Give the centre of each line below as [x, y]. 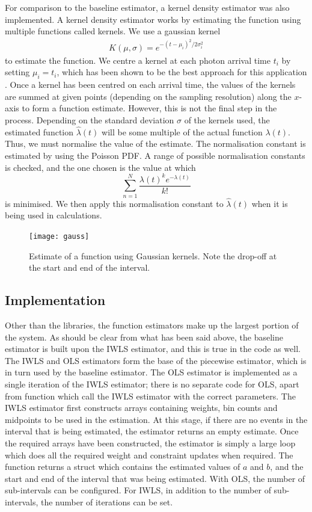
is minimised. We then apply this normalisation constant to [114, 203]
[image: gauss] [59, 236]
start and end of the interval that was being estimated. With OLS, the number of [155, 478]
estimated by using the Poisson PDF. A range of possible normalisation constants [155, 156]
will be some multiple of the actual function [182, 131]
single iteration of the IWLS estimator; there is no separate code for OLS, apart [152, 384]
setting [17, 72]
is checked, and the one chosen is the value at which [100, 167]
